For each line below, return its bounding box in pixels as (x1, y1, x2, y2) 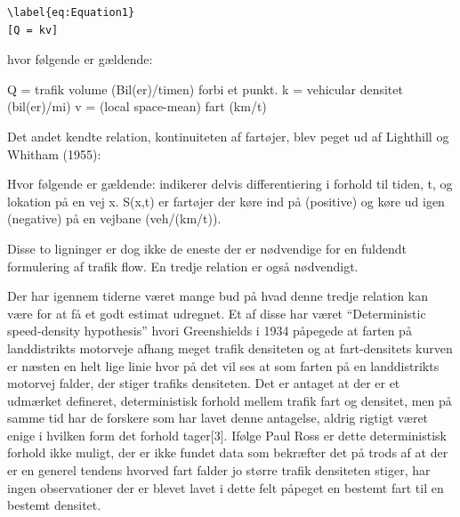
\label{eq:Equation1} (7, 6, 135, 19)
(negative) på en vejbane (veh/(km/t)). (7, 209, 222, 228)
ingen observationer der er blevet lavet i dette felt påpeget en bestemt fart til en (7, 478, 444, 497)
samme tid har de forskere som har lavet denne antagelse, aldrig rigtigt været (7, 408, 429, 427)
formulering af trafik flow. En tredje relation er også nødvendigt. (7, 256, 359, 275)
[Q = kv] (7, 23, 59, 36)
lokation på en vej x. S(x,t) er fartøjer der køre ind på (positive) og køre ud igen (7, 191, 445, 210)
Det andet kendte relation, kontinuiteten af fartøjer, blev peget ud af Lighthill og (7, 126, 449, 145)
